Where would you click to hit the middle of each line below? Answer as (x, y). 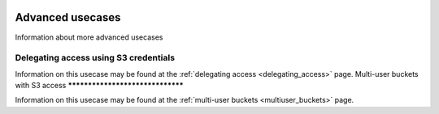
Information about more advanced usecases (89, 37)
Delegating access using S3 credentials (95, 58)
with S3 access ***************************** (99, 86)
